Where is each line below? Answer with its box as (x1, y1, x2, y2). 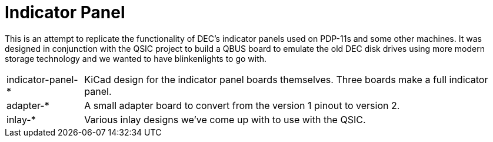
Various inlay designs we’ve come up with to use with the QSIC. (84, 113, 366, 126)
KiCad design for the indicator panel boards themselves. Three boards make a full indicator (84, 73, 488, 85)
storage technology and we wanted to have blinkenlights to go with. (5, 53, 267, 64)
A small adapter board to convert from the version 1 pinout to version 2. (84, 99, 400, 111)
